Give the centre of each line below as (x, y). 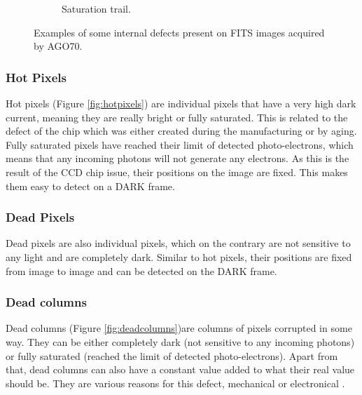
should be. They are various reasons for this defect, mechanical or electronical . (175, 383)
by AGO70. (58, 46)
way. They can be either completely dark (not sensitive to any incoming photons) (180, 341)
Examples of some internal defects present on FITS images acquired (179, 32)
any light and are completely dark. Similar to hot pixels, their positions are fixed (179, 256)
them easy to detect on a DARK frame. (90, 186)
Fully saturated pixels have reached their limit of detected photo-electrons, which (180, 144)
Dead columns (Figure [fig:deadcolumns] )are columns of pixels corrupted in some (179, 328)
